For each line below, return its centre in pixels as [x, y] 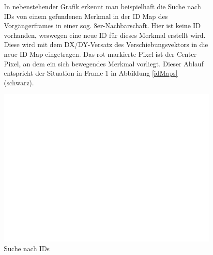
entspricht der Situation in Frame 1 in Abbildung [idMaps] [91, 73]
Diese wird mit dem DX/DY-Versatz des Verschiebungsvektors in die [106, 44]
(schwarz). [19, 82]
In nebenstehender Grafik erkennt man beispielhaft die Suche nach [103, 6]
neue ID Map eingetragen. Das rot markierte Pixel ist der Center [100, 54]
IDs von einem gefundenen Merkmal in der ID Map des [86, 16]
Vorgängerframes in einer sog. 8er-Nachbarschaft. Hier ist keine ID [102, 25]
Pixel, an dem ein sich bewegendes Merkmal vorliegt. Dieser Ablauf [104, 63]
